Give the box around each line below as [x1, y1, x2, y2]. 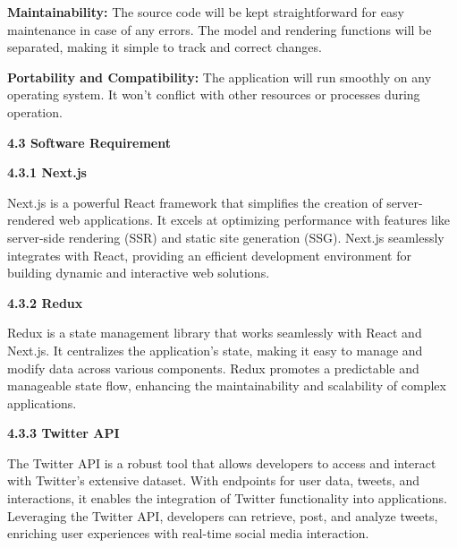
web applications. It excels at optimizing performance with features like [58, 210, 451, 229]
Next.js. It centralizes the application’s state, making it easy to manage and [7, 340, 423, 359]
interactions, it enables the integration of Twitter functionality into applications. [7, 489, 447, 508]
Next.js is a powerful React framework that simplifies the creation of [7, 193, 383, 211]
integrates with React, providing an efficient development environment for [7, 245, 411, 264]
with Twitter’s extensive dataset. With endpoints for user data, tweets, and [7, 471, 420, 490]
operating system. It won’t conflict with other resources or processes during [7, 85, 420, 104]
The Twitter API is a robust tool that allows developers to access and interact [7, 453, 436, 472]
